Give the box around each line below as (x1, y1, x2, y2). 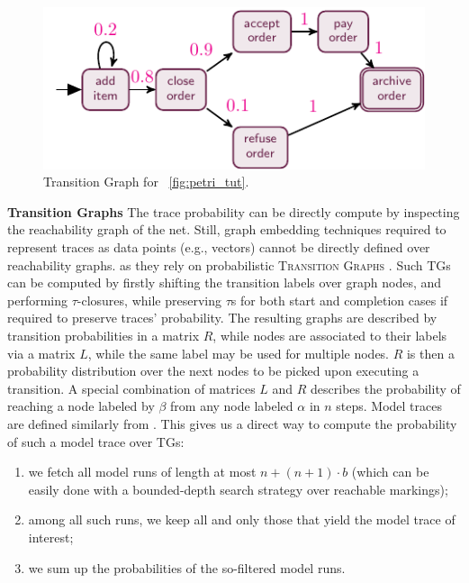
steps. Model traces (336, 396, 443, 415)
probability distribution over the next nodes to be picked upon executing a (7, 361, 419, 380)
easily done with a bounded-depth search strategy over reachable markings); (28, 479, 448, 498)
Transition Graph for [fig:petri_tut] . (43, 172, 249, 191)
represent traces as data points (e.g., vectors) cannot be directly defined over (7, 238, 430, 257)
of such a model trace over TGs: (7, 432, 185, 451)
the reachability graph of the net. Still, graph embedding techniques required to (7, 220, 446, 239)
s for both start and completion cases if (230, 290, 448, 309)
